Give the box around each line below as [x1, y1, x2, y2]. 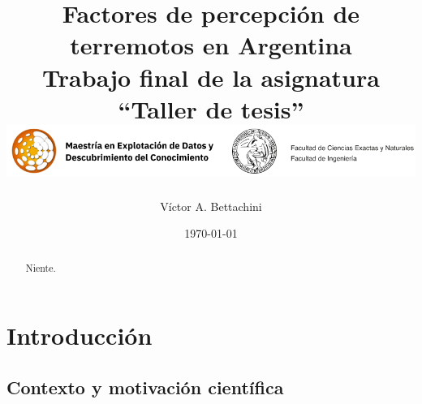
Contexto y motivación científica [6, 374, 284, 399]
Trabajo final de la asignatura [42, 60, 380, 93]
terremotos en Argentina [70, 28, 352, 62]
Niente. [25, 260, 56, 274]
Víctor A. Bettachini [160, 197, 262, 214]
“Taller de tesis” [118, 92, 304, 125]
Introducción [6, 319, 153, 352]
